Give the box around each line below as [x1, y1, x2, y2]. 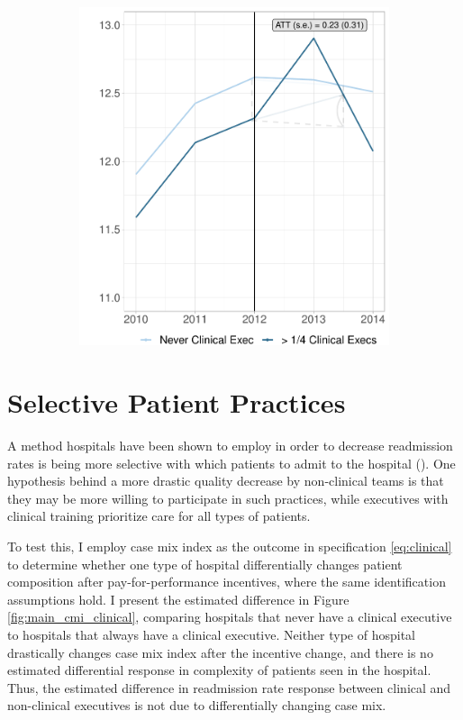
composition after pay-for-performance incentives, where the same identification [7, 572, 446, 591]
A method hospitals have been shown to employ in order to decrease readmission [7, 435, 453, 454]
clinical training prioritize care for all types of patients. [7, 506, 311, 525]
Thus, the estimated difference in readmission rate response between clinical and [7, 678, 451, 697]
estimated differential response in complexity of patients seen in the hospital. [7, 661, 431, 679]
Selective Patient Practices [7, 384, 346, 421]
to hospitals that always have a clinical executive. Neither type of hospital [7, 624, 415, 643]
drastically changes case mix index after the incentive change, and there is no [7, 643, 433, 661]
